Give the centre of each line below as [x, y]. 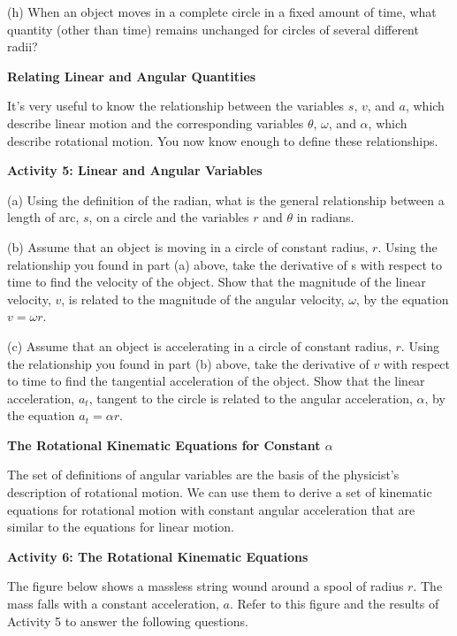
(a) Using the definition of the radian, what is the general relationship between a [226, 199]
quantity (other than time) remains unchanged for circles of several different [213, 29]
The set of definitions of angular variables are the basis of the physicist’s [203, 475]
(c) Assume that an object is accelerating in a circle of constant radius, [199, 345]
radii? [23, 46]
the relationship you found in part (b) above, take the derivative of [188, 363]
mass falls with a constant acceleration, [113, 604]
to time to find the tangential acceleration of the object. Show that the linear [216, 381]
